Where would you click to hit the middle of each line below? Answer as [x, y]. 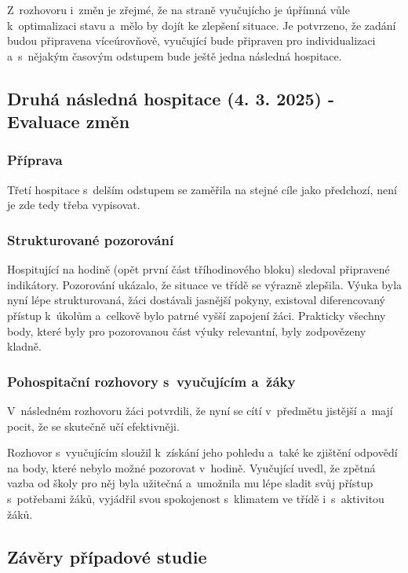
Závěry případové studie [107, 556]
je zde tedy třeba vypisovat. [74, 205]
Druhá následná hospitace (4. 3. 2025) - [171, 98]
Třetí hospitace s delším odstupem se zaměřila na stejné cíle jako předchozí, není [202, 189]
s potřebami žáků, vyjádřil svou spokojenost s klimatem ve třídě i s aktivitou [196, 498]
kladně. [24, 346]
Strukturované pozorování [91, 239]
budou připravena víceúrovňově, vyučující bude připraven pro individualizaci [191, 40]
